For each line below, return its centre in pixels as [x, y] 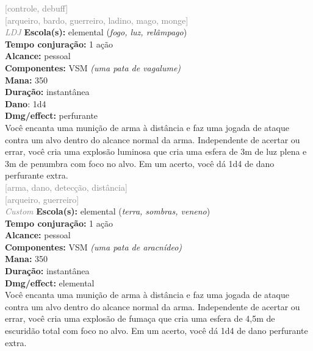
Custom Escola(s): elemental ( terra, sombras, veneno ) [108, 211]
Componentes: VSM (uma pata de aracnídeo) [94, 246]
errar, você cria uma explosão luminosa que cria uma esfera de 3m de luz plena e [156, 151]
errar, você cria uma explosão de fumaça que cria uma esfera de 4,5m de [140, 318]
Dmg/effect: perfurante [52, 115]
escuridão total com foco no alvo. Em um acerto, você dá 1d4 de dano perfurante [156, 331]
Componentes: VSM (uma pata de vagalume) [93, 67]
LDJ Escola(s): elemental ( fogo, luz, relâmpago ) [96, 32]
